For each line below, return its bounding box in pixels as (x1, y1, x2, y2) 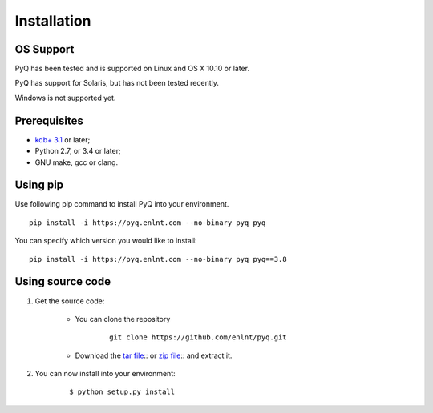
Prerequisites (14, 114, 83, 127)
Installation (14, 12, 91, 30)
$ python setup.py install (69, 387, 176, 396)
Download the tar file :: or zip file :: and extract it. (75, 351, 233, 360)
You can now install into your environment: (34, 369, 176, 379)
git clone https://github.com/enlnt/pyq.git (109, 333, 288, 342)
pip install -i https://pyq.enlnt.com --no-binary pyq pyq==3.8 (29, 255, 288, 263)
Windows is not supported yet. (14, 93, 116, 102)
